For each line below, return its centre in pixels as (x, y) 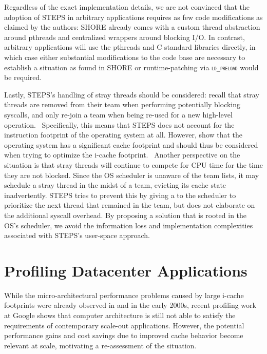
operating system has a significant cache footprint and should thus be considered (131, 144)
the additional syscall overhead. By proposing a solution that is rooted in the (126, 215)
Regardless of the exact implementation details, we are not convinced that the (127, 7)
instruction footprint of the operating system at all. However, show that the (123, 135)
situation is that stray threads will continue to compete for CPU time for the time (133, 164)
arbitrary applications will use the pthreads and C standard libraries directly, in (130, 47)
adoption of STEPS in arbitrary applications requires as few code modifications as (133, 17)
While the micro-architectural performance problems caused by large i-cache (124, 295)
